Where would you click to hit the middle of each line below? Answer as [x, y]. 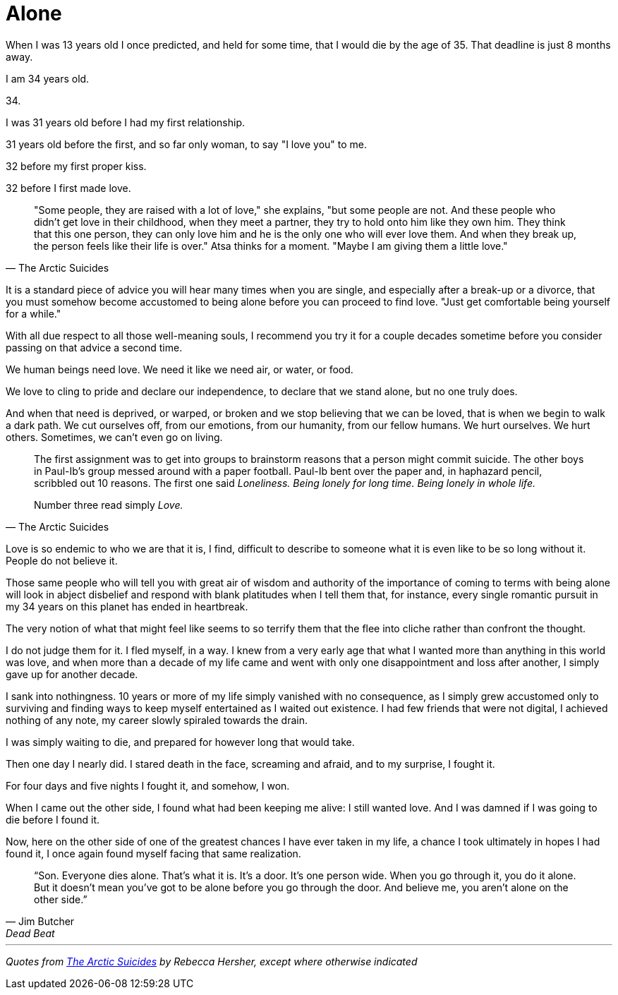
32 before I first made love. [68, 188]
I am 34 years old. [48, 78]
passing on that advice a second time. [94, 347]
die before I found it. [53, 819]
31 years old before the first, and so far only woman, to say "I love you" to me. [187, 144]
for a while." [34, 313]
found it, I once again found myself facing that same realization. [153, 853]
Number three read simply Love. [109, 505]
